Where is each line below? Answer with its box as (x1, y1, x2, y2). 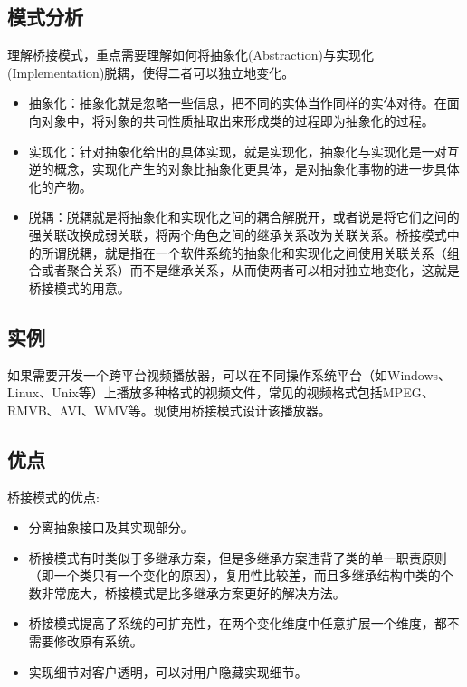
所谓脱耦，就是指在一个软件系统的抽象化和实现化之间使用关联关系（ (41, 243, 447, 262)
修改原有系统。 (53, 632, 143, 651)
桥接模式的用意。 (28, 278, 130, 297)
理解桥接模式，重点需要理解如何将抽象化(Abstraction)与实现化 (7, 45, 374, 64)
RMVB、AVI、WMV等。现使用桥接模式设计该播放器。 (7, 400, 331, 419)
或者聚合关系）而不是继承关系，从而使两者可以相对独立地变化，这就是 (41, 261, 460, 280)
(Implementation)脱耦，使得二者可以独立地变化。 (7, 62, 295, 81)
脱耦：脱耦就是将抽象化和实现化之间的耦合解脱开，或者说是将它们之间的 (28, 207, 460, 226)
